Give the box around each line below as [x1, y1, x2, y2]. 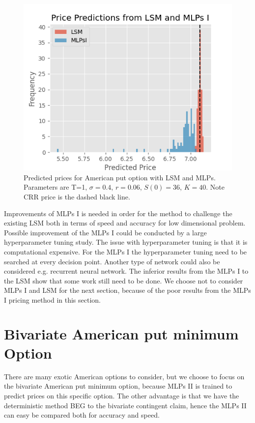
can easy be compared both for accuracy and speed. [4, 410, 160, 420]
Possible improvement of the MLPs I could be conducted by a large [4, 227, 207, 237]
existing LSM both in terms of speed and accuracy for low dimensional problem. [4, 218, 246, 228]
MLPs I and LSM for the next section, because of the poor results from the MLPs [4, 285, 251, 295]
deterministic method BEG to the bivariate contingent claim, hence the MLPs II [4, 400, 247, 410]
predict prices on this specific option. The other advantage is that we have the [4, 391, 239, 400]
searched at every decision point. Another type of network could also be [4, 256, 220, 266]
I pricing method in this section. [4, 294, 101, 305]
